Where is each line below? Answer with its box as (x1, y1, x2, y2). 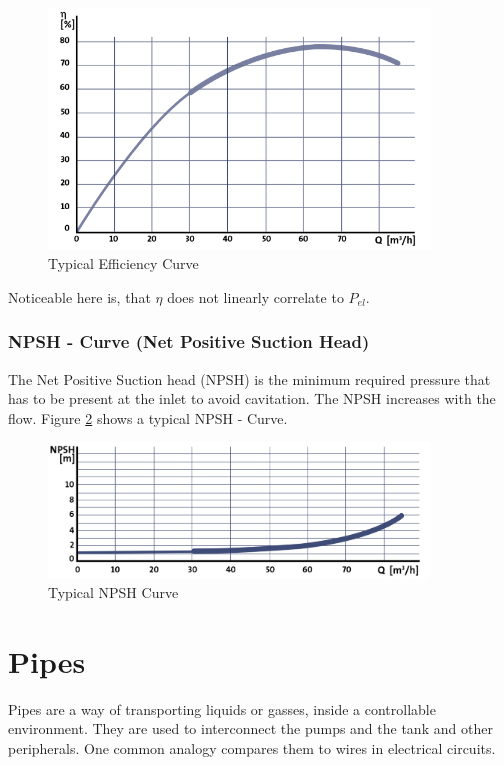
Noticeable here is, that (8, 286, 151, 307)
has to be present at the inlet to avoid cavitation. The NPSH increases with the (8, 388, 496, 409)
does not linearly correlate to (167, 286, 344, 307)
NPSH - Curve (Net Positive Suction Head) (8, 329, 370, 354)
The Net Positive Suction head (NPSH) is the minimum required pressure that (8, 368, 491, 389)
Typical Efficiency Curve (48, 253, 199, 274)
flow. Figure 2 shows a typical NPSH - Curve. (8, 407, 288, 428)
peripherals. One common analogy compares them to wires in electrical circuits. (8, 738, 496, 759)
